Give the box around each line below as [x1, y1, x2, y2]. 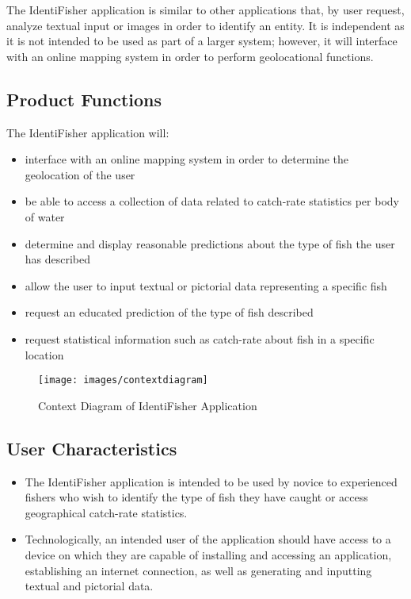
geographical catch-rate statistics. [25, 504, 188, 520]
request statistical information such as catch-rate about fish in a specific [25, 330, 375, 347]
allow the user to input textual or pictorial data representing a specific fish [25, 277, 387, 294]
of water [25, 208, 65, 225]
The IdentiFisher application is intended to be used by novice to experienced [25, 473, 398, 490]
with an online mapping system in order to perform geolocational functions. [6, 48, 374, 64]
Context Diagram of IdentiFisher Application [38, 397, 257, 413]
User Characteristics [6, 436, 177, 460]
